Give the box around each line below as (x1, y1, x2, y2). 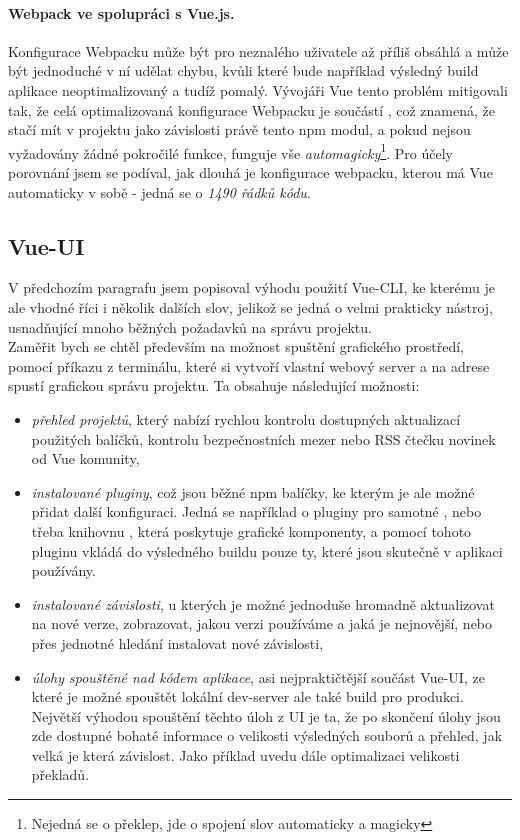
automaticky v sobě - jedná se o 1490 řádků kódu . (8, 181, 311, 202)
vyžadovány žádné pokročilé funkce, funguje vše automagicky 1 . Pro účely (8, 139, 453, 163)
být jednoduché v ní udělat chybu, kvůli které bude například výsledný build (8, 60, 479, 81)
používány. (31, 560, 96, 581)
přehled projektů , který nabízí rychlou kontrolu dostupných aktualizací (31, 408, 461, 429)
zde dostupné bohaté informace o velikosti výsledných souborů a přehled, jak (31, 725, 503, 746)
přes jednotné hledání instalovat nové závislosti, (31, 632, 324, 653)
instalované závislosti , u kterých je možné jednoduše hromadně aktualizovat (31, 593, 495, 614)
